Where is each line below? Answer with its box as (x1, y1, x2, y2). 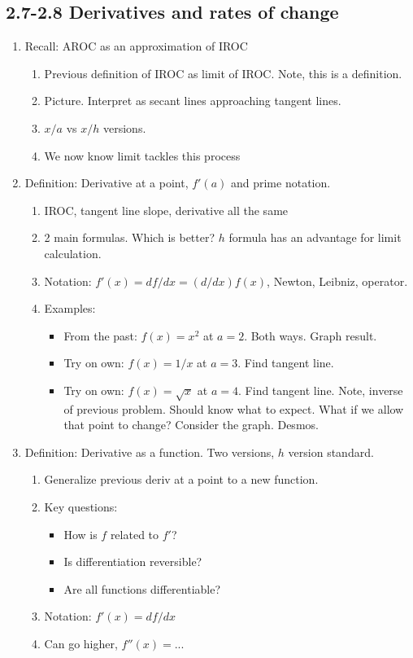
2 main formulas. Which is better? (44, 229, 215, 246)
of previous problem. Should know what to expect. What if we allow (63, 400, 404, 417)
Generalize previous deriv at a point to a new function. (44, 471, 319, 488)
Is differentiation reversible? (63, 553, 202, 570)
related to (110, 525, 159, 542)
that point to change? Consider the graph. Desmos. (63, 416, 319, 433)
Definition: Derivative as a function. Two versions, (24, 443, 275, 460)
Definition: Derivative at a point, (24, 174, 189, 191)
